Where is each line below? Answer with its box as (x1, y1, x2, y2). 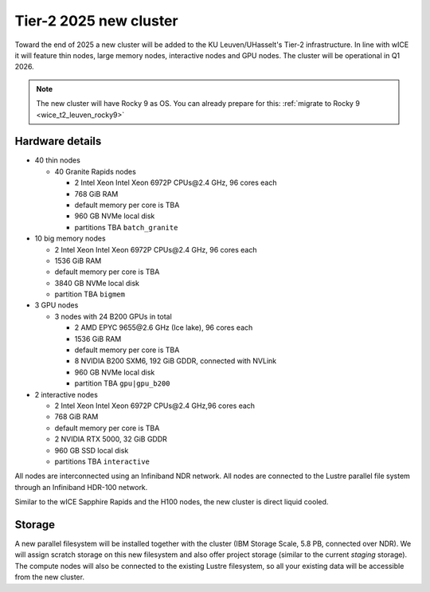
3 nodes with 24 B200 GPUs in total (54, 312, 173, 321)
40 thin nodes (34, 155, 81, 165)
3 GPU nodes (34, 300, 79, 310)
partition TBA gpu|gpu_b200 (74, 378, 170, 388)
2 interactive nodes (34, 390, 99, 399)
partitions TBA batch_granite (74, 222, 178, 232)
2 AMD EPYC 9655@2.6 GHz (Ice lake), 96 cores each (74, 323, 253, 332)
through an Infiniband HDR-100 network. (14, 482, 148, 492)
